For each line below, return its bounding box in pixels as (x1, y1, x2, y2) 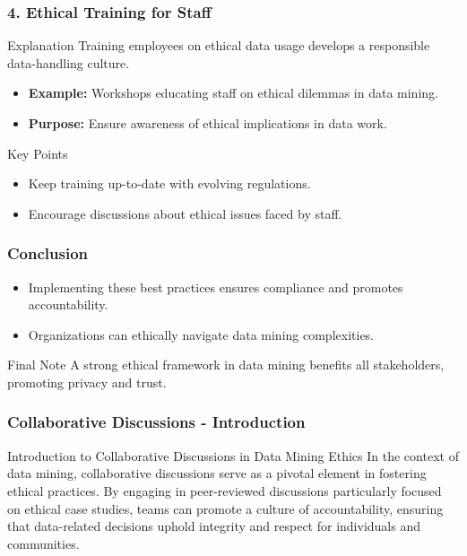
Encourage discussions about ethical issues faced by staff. (28, 204, 342, 222)
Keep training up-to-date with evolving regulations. (28, 174, 311, 193)
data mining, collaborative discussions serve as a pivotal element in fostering (7, 464, 427, 482)
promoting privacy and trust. (7, 372, 167, 391)
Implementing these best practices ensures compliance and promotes (28, 277, 403, 296)
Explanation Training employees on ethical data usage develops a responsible (7, 36, 430, 55)
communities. (7, 534, 80, 552)
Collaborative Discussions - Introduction (7, 411, 306, 433)
